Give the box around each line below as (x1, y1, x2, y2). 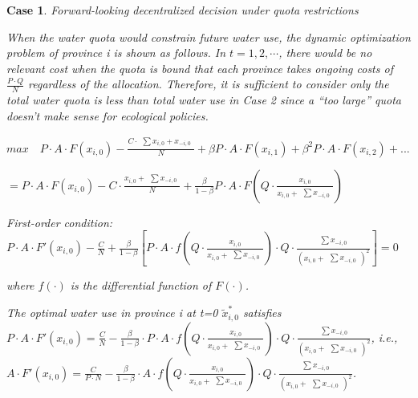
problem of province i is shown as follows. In (6, 44, 226, 61)
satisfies (242, 304, 282, 321)
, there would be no (278, 44, 372, 61)
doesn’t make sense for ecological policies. (6, 107, 209, 124)
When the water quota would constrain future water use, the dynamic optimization (6, 28, 411, 45)
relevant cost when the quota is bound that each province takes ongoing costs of (6, 59, 393, 76)
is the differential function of (70, 276, 212, 293)
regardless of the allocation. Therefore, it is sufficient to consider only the (28, 75, 389, 92)
